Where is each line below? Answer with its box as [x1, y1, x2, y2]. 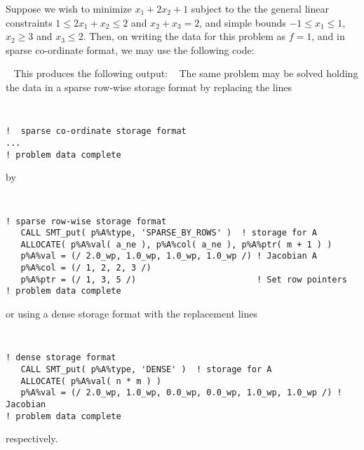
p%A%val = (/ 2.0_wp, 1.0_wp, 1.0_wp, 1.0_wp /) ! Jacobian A [20, 251, 317, 261]
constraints [6, 15, 53, 29]
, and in [311, 29, 345, 43]
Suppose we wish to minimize [6, 1, 132, 15]
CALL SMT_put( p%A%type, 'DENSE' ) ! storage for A [20, 364, 272, 374]
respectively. [6, 431, 58, 446]
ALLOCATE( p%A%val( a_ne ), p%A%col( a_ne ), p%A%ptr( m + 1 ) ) [20, 239, 332, 250]
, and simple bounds [199, 15, 286, 29]
